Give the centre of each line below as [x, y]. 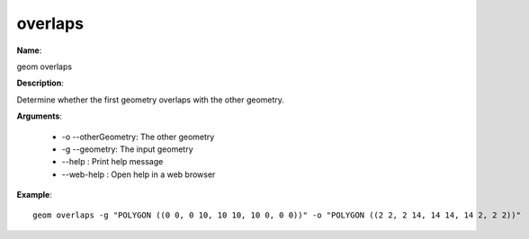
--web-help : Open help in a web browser [139, 174]
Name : [29, 50]
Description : [40, 83]
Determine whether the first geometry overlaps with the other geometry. [151, 100]
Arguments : [40, 116]
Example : [35, 195]
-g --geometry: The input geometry [127, 149]
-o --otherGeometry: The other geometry [138, 137]
